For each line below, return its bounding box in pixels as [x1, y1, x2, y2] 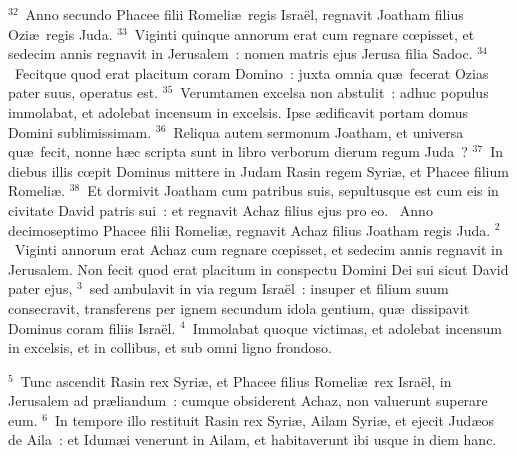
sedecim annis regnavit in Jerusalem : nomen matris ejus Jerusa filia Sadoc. [8, 43, 473, 64]
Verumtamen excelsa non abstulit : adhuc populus [180, 82, 489, 103]
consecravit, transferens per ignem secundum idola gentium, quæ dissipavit [8, 297, 470, 318]
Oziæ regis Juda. [8, 23, 113, 44]
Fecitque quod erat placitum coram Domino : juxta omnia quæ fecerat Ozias [14, 62, 489, 83]
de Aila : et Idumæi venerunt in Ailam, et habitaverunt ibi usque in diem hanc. [8, 429, 497, 450]
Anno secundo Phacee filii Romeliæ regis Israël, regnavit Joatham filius [25, 4, 464, 24]
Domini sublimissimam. [8, 121, 152, 142]
